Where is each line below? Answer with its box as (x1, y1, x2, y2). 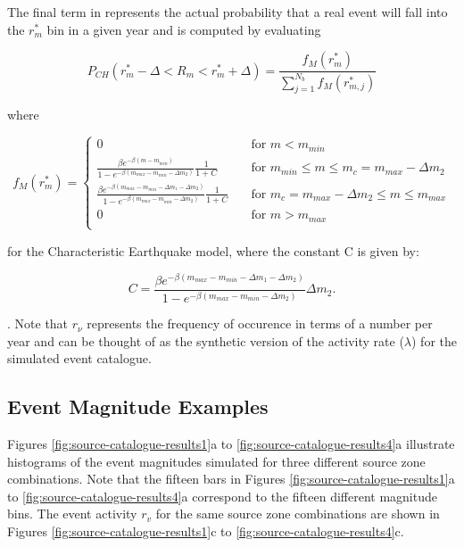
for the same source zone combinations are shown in (155, 504, 440, 523)
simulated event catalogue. (7, 349, 152, 368)
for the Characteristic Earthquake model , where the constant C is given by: (7, 241, 419, 260)
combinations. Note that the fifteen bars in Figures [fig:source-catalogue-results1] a (7, 469, 455, 488)
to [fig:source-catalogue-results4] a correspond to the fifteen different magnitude (7, 486, 437, 505)
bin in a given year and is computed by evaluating (46, 20, 321, 38)
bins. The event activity (7, 504, 137, 523)
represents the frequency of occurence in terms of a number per (87, 314, 433, 333)
